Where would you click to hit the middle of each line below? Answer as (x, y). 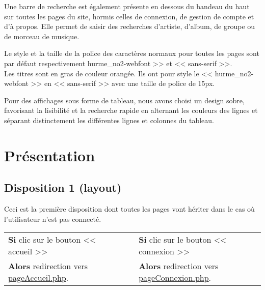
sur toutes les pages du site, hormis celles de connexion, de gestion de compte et (129, 16)
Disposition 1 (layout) (63, 187)
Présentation (50, 155)
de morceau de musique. (42, 36)
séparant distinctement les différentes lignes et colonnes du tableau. (109, 120)
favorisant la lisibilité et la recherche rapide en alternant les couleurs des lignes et (131, 110)
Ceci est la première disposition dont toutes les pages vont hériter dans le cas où (129, 209)
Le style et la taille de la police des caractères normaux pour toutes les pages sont (132, 53)
